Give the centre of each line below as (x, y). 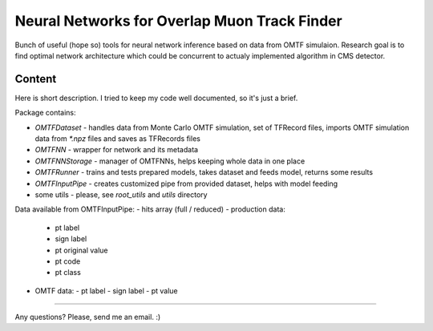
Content (36, 79)
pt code (68, 261)
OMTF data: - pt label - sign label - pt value (106, 291)
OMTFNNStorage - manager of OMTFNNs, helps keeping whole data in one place (170, 161)
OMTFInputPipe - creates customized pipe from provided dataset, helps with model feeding (186, 184)
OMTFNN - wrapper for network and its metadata (117, 150)
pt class (68, 272)
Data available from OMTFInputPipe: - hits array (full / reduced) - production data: (150, 209)
